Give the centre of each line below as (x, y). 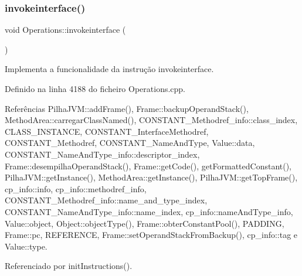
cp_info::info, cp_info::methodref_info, (76, 188)
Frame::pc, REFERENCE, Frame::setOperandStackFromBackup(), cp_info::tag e (151, 235)
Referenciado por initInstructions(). (69, 266)
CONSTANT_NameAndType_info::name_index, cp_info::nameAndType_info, (149, 211)
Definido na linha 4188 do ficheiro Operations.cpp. (95, 88)
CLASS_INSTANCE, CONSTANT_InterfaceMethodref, (107, 131)
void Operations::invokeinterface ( (65, 30)
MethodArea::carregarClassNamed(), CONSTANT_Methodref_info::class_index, (151, 120)
